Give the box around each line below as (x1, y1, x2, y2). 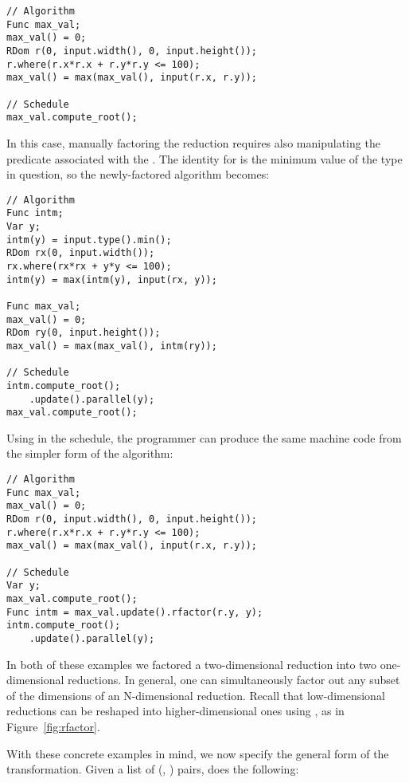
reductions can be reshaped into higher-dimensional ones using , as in (6, 702, 345, 719)
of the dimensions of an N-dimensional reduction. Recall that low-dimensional (6, 687, 385, 703)
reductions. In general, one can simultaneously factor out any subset (68, 671, 400, 688)
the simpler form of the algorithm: (6, 445, 173, 462)
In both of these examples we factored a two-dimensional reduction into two (6, 655, 376, 672)
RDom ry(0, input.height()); (6, 327, 161, 339)
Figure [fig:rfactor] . (6, 718, 100, 734)
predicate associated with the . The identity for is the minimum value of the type (6, 150, 403, 167)
